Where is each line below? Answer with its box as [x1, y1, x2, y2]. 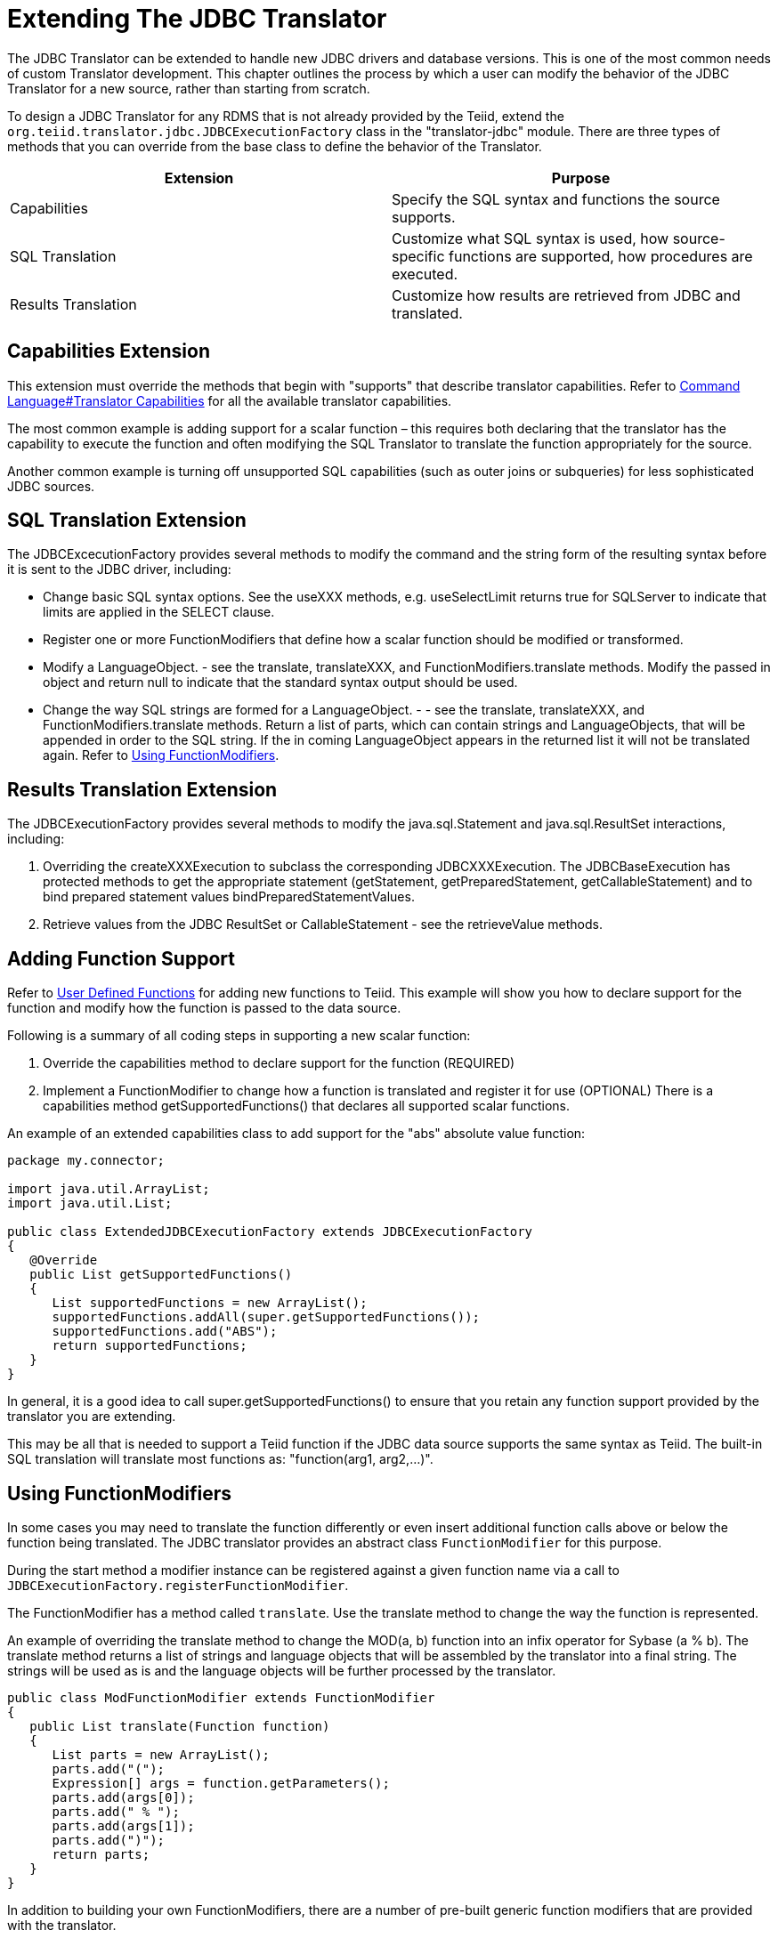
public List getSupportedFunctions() [29, 1267, 293, 1282]
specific [392, 246, 445, 265]
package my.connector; [7, 1153, 166, 1168]
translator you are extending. [7, 1409, 176, 1425]
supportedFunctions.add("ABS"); [52, 1324, 278, 1339]
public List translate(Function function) [29, 1718, 330, 1733]
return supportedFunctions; [52, 1338, 247, 1353]
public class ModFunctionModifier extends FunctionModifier [7, 1690, 435, 1705]
